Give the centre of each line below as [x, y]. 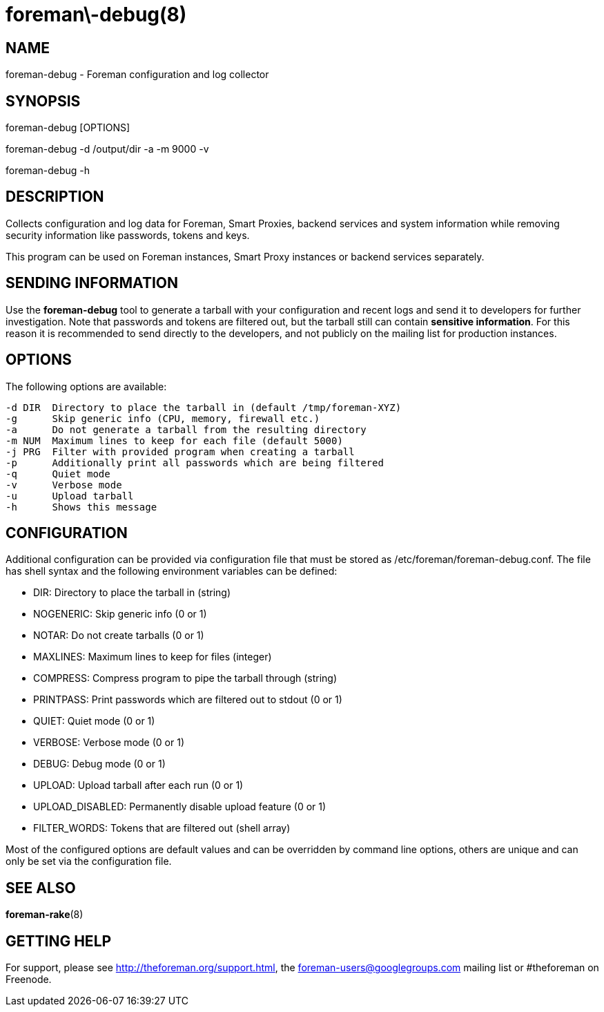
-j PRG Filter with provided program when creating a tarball [180, 451]
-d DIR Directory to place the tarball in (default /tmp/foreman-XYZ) [204, 407]
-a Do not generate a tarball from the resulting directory [186, 429]
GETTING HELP [59, 941]
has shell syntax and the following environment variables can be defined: [172, 571]
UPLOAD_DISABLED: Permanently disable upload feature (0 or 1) [180, 807]
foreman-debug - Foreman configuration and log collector [137, 75]
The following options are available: [86, 386]
